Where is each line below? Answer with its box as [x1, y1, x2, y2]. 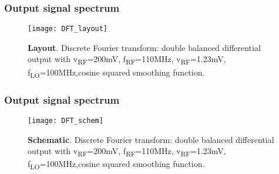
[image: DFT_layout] [28, 25, 108, 33]
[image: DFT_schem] [28, 116, 103, 125]
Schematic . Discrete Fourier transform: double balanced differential [28, 133, 274, 145]
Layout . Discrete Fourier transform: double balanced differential [28, 41, 261, 53]
